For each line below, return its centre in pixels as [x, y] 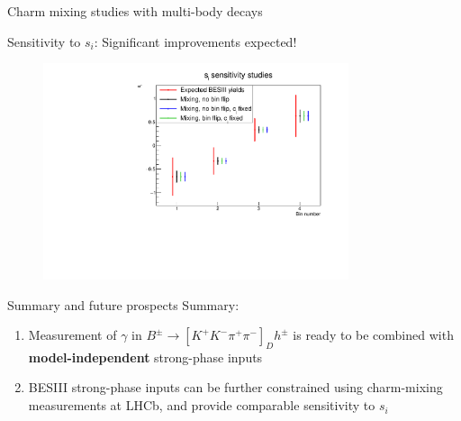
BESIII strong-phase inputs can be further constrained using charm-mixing [235, 387]
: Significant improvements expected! [195, 41]
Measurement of [72, 335]
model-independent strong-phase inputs [145, 357]
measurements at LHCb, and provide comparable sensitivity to [202, 405]
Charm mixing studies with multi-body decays [135, 11]
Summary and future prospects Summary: [123, 304]
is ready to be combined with [373, 335]
